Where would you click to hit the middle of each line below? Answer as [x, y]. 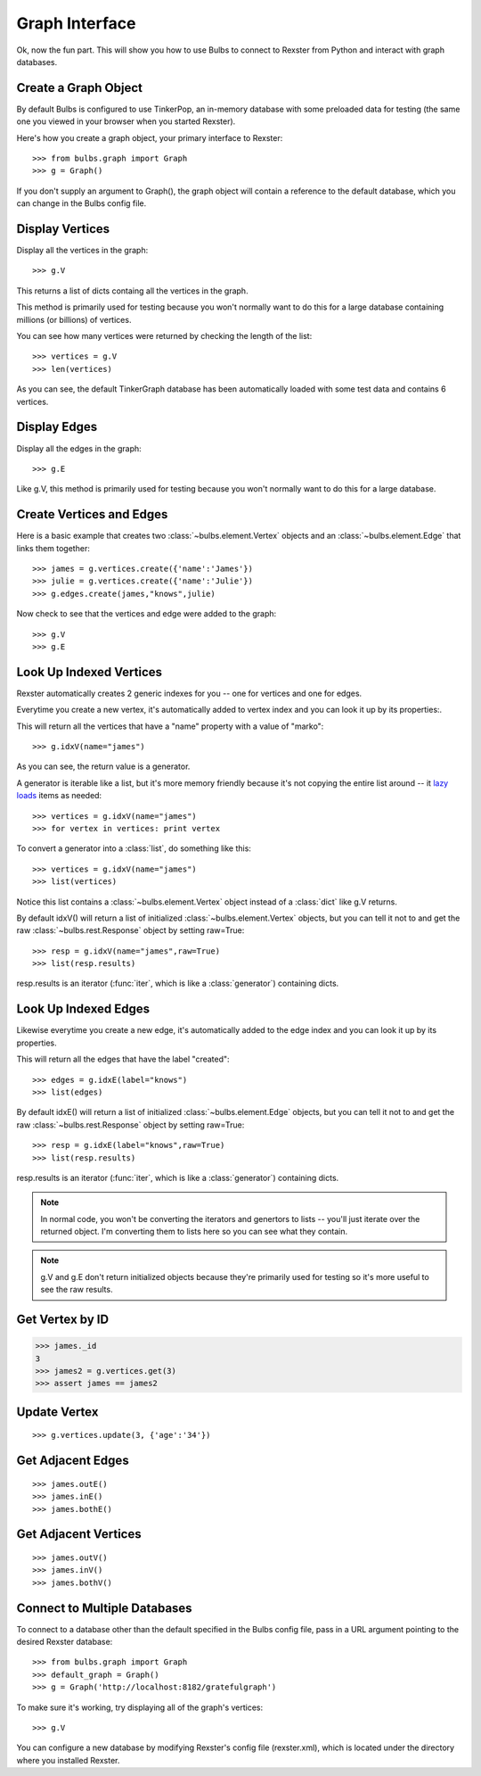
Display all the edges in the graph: [79, 448]
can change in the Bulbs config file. [82, 203]
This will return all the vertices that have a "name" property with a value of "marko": [170, 726]
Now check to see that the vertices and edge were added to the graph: [147, 614]
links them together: [53, 548]
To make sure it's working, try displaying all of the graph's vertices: [140, 1707]
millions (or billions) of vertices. [74, 319]
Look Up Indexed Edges [83, 1009]
